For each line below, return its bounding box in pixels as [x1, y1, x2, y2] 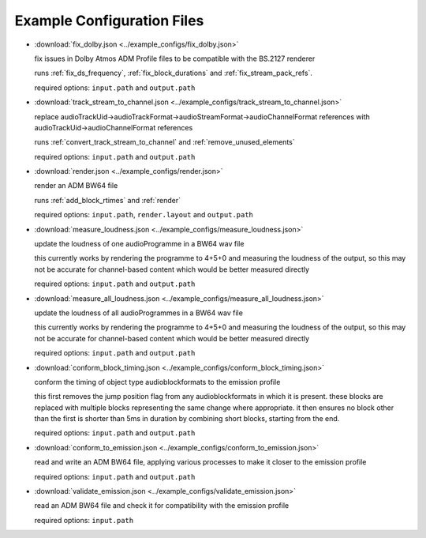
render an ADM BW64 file [34, 181, 118, 190]
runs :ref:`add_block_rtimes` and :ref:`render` [34, 195, 181, 205]
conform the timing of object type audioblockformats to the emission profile [34, 377, 281, 386]
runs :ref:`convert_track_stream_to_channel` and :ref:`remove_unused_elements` [34, 137, 295, 147]
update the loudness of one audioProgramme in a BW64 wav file [34, 239, 245, 249]
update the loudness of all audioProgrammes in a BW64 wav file [34, 308, 244, 318]
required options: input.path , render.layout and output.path [34, 210, 254, 220]
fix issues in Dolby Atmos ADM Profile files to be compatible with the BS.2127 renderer [34, 54, 316, 63]
